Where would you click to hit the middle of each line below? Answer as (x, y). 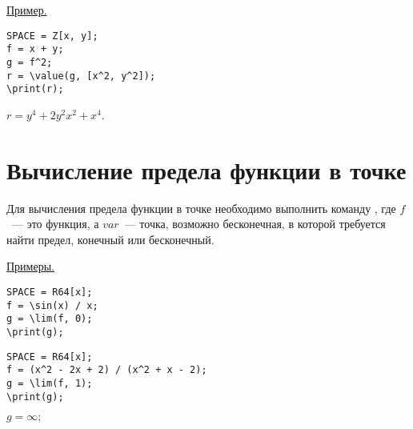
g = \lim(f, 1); (50, 383)
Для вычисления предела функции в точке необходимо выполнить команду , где (201, 208)
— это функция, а (55, 224)
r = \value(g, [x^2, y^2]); (81, 76)
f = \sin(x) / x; (52, 305)
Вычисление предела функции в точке (206, 169)
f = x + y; (35, 49)
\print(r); (35, 89)
